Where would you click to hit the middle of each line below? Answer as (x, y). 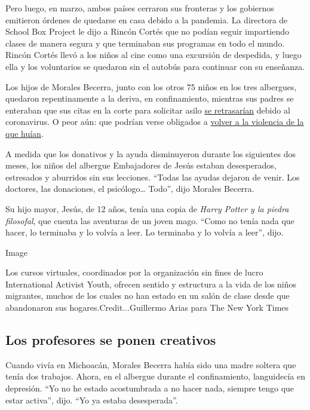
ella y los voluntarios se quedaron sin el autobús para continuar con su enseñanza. (155, 66)
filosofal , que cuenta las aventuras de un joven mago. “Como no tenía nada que (150, 220)
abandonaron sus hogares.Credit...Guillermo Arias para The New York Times (147, 307)
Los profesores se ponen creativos (111, 340)
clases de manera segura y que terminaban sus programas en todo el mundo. (145, 43)
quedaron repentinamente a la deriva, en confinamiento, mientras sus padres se (150, 98)
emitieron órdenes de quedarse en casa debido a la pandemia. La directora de (147, 19)
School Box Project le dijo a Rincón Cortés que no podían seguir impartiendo (147, 31)
